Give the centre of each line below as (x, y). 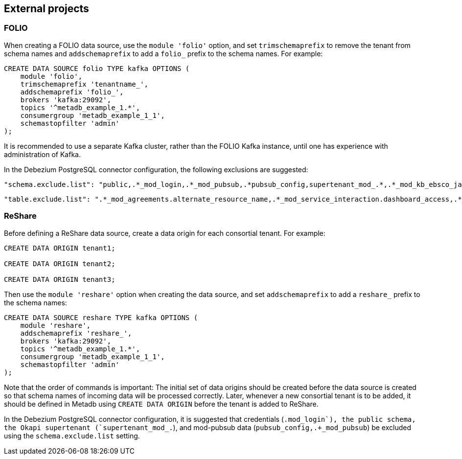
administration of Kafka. (42, 154)
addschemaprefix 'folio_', (72, 92)
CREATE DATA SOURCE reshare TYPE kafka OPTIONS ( (101, 317)
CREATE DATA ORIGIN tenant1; (60, 248)
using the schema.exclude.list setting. (72, 436)
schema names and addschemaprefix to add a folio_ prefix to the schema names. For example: (163, 53)
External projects (46, 9)
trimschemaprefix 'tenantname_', (84, 84)
